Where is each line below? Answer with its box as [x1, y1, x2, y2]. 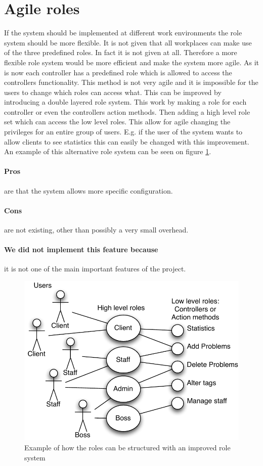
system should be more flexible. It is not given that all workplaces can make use [4, 37, 252, 48]
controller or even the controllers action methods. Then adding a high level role [4, 106, 250, 117]
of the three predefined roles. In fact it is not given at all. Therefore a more [4, 47, 237, 58]
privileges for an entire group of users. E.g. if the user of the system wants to [4, 126, 243, 137]
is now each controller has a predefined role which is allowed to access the [4, 67, 232, 77]
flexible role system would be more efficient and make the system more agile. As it [4, 57, 259, 67]
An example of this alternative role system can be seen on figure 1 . [4, 146, 211, 157]
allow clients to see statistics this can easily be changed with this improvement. [4, 136, 249, 147]
